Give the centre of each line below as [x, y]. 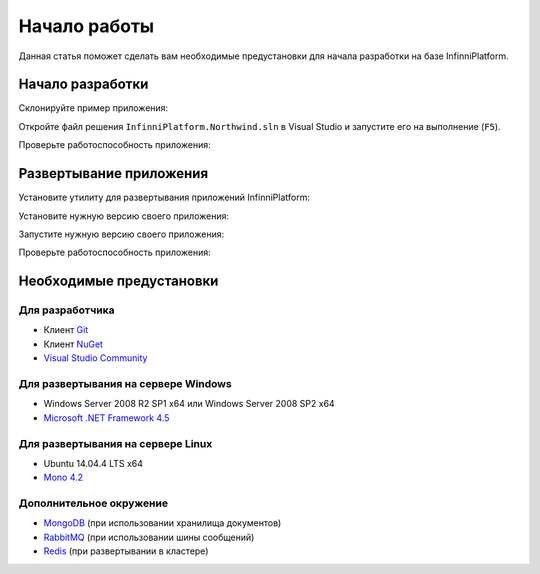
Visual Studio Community [95, 358]
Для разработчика [66, 310]
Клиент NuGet [73, 344]
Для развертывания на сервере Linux [115, 443]
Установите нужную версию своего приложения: [124, 216]
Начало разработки [83, 84]
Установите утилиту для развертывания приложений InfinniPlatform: [164, 197]
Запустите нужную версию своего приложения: [121, 234]
